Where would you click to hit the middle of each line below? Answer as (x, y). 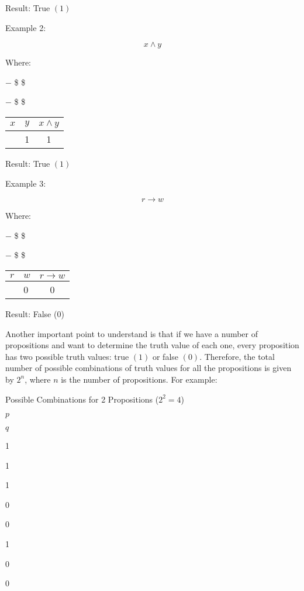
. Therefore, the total (237, 356)
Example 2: (26, 27)
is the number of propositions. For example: (139, 379)
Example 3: (26, 183)
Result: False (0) (35, 313)
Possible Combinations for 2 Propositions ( (82, 399)
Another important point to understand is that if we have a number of (132, 333)
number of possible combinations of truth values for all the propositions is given (148, 368)
